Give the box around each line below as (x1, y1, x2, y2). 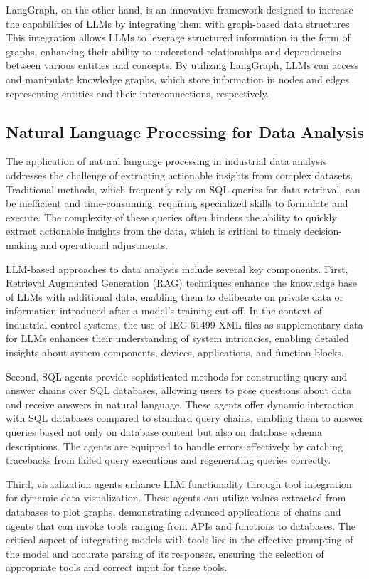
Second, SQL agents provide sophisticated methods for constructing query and (6, 368, 348, 383)
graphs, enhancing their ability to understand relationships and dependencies (6, 43, 341, 58)
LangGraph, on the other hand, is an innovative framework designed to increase (6, 2, 353, 16)
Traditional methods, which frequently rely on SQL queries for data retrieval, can (6, 181, 360, 196)
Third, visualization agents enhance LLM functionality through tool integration (6, 476, 352, 491)
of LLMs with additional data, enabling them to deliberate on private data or (6, 289, 344, 304)
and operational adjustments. (41, 237, 169, 252)
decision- (304, 223, 342, 238)
